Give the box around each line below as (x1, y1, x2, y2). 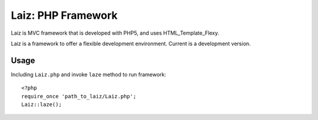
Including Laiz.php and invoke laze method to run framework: (11, 71, 167, 78)
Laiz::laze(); (21, 101, 62, 108)
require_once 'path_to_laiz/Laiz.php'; (21, 93, 137, 99)
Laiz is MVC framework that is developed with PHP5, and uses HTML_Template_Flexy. (11, 29, 220, 36)
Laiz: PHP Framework (11, 9, 118, 22)
